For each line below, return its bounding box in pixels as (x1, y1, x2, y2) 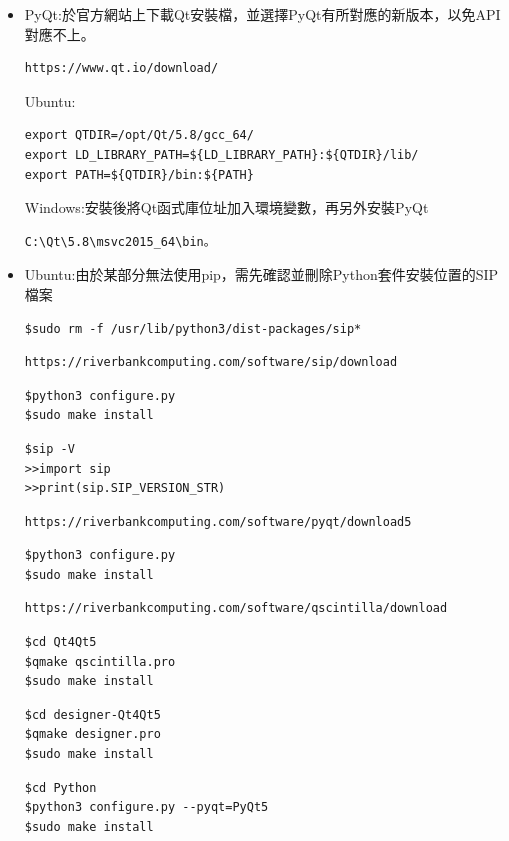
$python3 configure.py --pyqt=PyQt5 (24, 800, 269, 815)
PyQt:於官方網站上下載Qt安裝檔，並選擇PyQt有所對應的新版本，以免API (24, 4, 501, 24)
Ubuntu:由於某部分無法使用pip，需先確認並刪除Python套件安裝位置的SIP (24, 264, 499, 285)
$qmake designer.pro (24, 727, 161, 742)
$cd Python (24, 780, 97, 795)
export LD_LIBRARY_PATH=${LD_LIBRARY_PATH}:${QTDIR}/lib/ (24, 147, 419, 162)
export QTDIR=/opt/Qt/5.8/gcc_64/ (24, 128, 254, 143)
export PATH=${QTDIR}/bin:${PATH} (24, 167, 254, 182)
